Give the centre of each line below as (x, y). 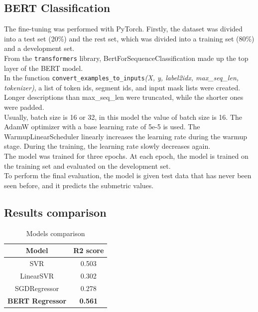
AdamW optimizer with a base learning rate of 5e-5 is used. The (102, 127)
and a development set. (39, 48)
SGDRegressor (37, 288)
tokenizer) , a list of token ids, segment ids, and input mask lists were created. (122, 87)
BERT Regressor (37, 300)
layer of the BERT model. (44, 68)
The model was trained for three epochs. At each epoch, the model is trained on (126, 156)
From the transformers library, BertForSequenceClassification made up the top (126, 58)
